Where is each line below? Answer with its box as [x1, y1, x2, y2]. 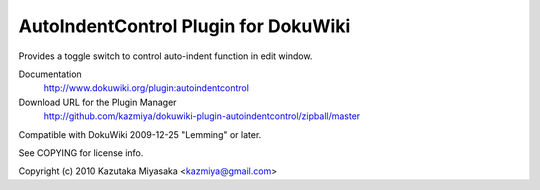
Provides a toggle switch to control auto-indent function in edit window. [18, 50, 313, 62]
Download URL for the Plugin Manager [18, 96, 177, 108]
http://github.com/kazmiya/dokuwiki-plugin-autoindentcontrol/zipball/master [43, 110, 361, 122]
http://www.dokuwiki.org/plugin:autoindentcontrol [43, 82, 250, 94]
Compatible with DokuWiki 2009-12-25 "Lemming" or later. [18, 128, 262, 140]
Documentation [18, 68, 82, 80]
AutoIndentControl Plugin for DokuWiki [18, 15, 351, 37]
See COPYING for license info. [18, 146, 144, 159]
